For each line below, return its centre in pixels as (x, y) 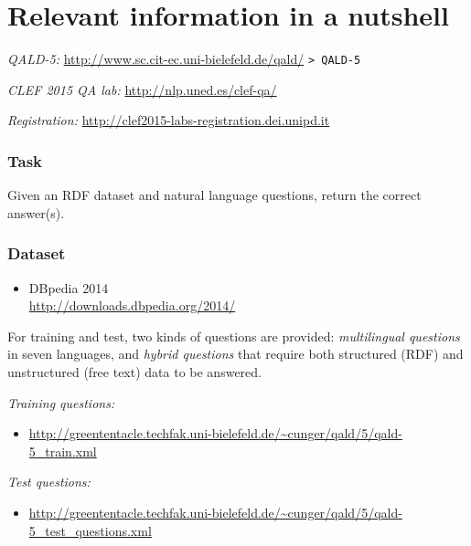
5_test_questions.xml (90, 530)
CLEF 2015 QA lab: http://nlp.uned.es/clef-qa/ (142, 89)
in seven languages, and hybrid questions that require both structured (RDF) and (235, 354)
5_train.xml (63, 451)
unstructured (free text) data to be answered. (134, 371)
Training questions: (61, 402)
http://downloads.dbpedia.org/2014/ (132, 305)
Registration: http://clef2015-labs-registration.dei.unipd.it (169, 120)
